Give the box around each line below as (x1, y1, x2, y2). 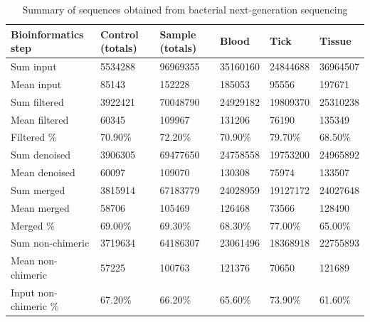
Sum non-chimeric (11, 235, 90, 250)
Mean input (11, 76, 62, 91)
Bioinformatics (11, 26, 84, 41)
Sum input (11, 59, 57, 74)
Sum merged (11, 182, 65, 197)
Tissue (319, 33, 351, 48)
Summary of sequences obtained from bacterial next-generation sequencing (22, 2, 348, 16)
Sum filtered (11, 94, 64, 109)
